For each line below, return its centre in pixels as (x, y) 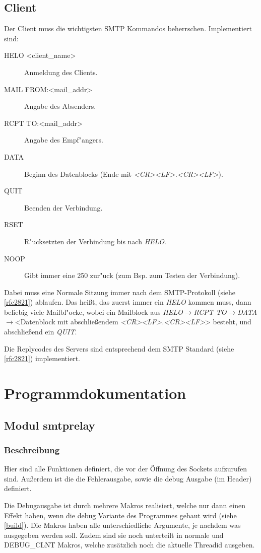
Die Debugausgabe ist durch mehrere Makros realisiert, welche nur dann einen (125, 505)
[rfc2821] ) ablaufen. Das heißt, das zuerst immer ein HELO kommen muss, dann (128, 302)
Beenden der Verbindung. (63, 207)
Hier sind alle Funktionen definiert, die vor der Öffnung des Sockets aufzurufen (126, 469)
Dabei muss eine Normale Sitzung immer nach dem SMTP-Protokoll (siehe (120, 292)
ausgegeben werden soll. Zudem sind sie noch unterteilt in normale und (114, 535)
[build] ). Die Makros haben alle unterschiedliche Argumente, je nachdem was (122, 525)
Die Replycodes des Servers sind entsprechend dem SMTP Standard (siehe (119, 348)
